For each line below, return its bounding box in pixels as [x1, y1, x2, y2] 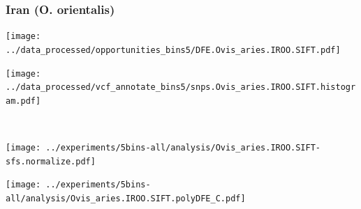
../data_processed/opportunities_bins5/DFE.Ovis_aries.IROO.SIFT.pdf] [6, 45, 341, 55]
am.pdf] [6, 95, 41, 106]
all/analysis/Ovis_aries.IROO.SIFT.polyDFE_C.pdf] [6, 194, 246, 204]
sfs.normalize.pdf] [6, 156, 96, 167]
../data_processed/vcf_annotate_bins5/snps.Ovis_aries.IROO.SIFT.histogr [6, 82, 356, 93]
